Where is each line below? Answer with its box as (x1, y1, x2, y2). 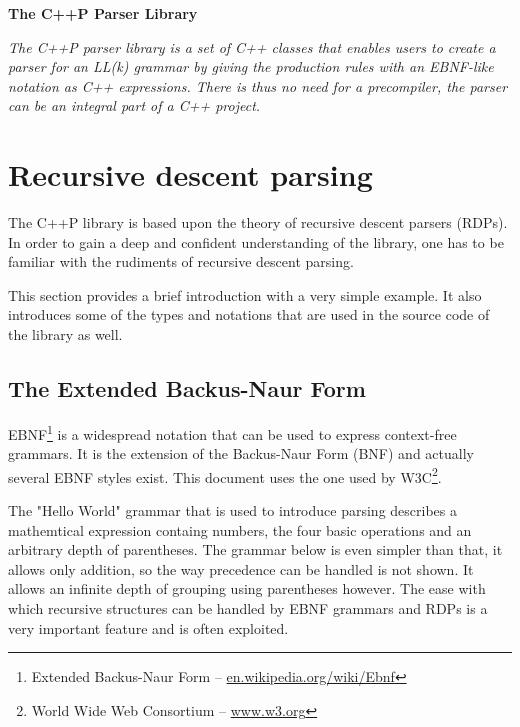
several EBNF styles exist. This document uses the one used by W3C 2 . (8, 463, 442, 487)
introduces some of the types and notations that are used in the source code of (8, 304, 490, 325)
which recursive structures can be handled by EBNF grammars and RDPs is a (8, 597, 488, 618)
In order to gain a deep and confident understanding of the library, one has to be (8, 231, 504, 252)
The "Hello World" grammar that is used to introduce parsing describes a (8, 499, 457, 520)
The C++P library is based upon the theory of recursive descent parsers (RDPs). (8, 212, 508, 233)
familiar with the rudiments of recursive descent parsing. (8, 251, 354, 272)
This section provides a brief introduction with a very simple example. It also (8, 284, 482, 305)
